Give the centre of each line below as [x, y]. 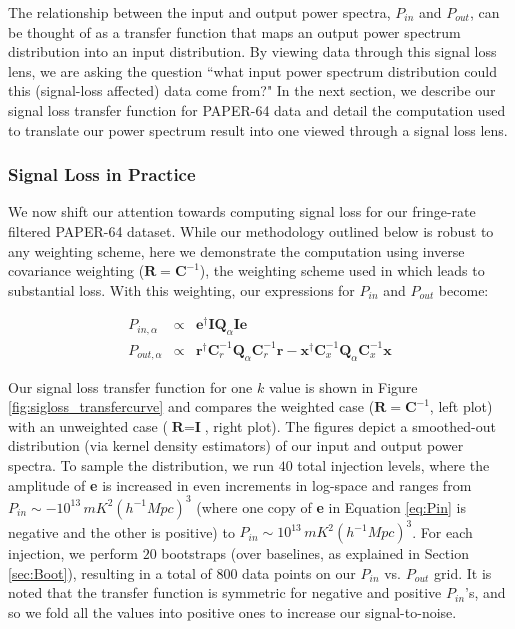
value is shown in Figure [343, 386]
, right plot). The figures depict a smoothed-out [350, 425]
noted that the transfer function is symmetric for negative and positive [225, 592]
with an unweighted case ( [88, 425]
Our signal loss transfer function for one [130, 386]
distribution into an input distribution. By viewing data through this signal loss [252, 51]
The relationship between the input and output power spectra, [199, 12]
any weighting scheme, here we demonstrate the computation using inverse [236, 250]
